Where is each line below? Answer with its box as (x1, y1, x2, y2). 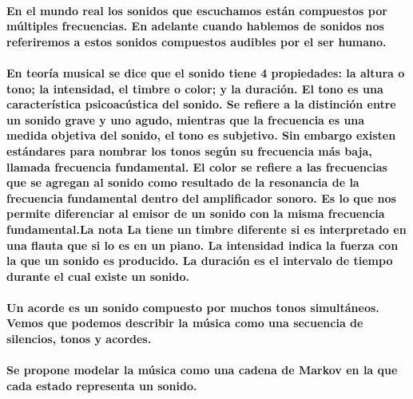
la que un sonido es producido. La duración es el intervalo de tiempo (6, 252, 393, 269)
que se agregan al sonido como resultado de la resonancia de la (6, 174, 359, 191)
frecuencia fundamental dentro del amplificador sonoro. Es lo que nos (6, 189, 396, 206)
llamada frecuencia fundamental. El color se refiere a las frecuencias (6, 158, 387, 175)
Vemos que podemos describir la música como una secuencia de (6, 314, 363, 331)
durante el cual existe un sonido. (6, 267, 190, 284)
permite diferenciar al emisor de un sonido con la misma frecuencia (6, 205, 385, 222)
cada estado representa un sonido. (6, 377, 197, 393)
